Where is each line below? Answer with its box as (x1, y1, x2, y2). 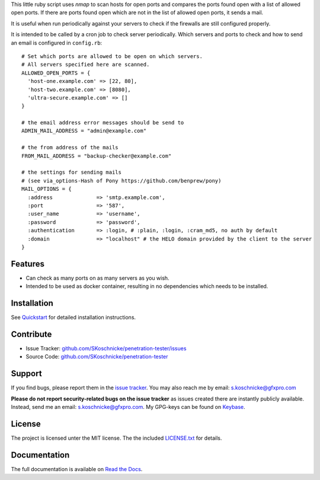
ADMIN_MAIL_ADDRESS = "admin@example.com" (21, 127, 147, 135)
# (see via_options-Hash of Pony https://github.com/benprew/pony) (21, 177, 222, 184)
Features (11, 258, 44, 269)
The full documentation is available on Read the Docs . (11, 465, 143, 472)
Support (11, 369, 42, 379)
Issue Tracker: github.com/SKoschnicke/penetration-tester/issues (25, 345, 187, 352)
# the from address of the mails (21, 144, 119, 151)
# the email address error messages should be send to (21, 119, 184, 126)
